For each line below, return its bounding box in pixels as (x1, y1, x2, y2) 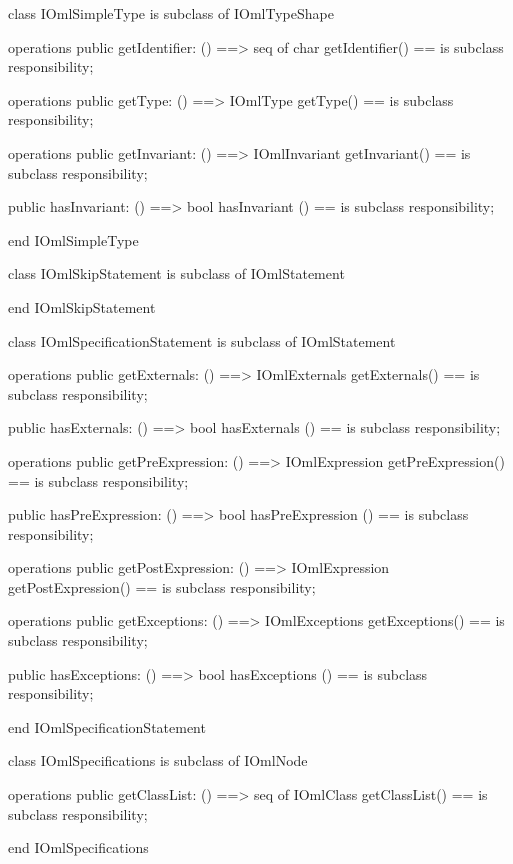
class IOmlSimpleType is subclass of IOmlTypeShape (8, 3, 334, 23)
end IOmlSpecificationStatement (8, 716, 206, 737)
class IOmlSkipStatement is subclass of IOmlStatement (8, 263, 345, 284)
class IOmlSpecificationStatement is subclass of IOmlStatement (8, 330, 396, 351)
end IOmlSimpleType (8, 229, 139, 250)
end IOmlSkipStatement (8, 296, 156, 317)
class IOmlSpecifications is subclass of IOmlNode (8, 750, 308, 771)
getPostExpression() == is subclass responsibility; (8, 576, 316, 597)
